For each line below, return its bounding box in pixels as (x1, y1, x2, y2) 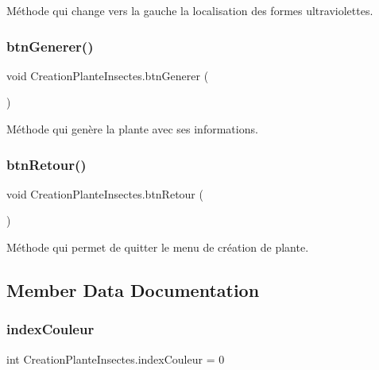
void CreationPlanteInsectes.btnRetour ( (6, 185, 203, 202)
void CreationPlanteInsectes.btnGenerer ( (6, 67, 209, 83)
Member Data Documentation (6, 277, 260, 302)
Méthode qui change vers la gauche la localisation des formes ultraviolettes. (6, 2, 373, 18)
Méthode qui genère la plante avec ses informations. (6, 121, 258, 137)
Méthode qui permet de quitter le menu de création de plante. (6, 239, 309, 255)
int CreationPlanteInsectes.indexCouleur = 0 (6, 350, 225, 367)
